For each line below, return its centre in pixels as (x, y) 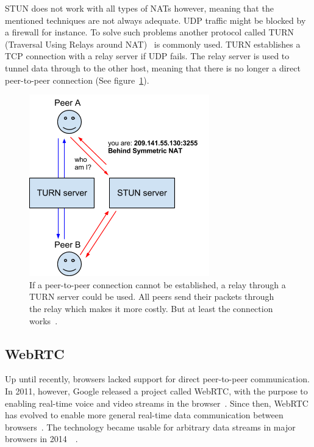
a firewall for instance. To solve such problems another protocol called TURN (149, 32)
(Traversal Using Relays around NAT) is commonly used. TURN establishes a (153, 44)
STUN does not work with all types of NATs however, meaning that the (139, 8)
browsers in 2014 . (41, 439)
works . (44, 320)
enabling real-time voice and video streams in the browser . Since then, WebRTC (157, 403)
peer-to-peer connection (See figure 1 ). (77, 80)
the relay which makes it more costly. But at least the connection (151, 308)
